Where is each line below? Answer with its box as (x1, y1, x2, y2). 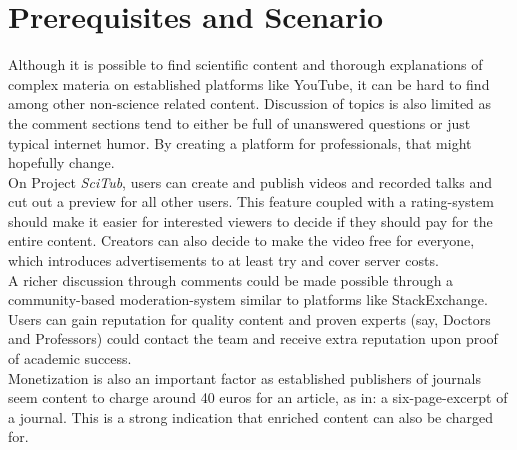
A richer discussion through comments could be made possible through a (8, 269, 454, 290)
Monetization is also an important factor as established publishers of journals (8, 367, 481, 388)
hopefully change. (8, 152, 115, 173)
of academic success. (8, 348, 132, 369)
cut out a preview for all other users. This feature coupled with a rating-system (8, 191, 494, 212)
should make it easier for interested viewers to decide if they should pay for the (8, 210, 493, 231)
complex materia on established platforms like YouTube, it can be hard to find (8, 73, 490, 94)
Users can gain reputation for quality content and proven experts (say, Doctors (8, 308, 491, 329)
